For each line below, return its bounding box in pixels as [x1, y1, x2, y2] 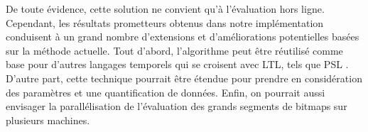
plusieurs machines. [6, 112, 90, 127]
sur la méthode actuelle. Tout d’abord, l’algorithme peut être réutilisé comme [6, 43, 343, 57]
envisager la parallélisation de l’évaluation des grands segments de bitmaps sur [6, 99, 347, 114]
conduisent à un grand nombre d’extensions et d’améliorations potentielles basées [6, 29, 359, 44]
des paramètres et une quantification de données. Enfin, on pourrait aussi [6, 84, 325, 99]
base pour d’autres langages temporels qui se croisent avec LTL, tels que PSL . [6, 57, 349, 72]
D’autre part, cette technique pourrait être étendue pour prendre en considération [6, 70, 362, 85]
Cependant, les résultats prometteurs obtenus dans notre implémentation [6, 15, 324, 30]
